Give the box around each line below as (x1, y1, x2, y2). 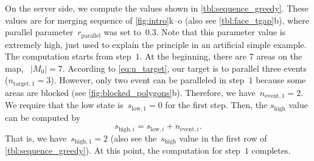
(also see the (110, 131, 157, 144)
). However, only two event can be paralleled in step (51, 74, 245, 86)
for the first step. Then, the (165, 98, 268, 111)
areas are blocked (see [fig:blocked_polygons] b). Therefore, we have (5, 86, 256, 98)
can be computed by (5, 111, 81, 123)
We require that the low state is (5, 98, 124, 111)
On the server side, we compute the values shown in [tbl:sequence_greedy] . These (5, 2, 309, 14)
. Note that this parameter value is (156, 26, 286, 38)
